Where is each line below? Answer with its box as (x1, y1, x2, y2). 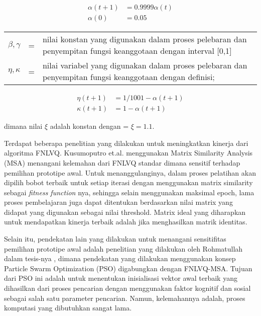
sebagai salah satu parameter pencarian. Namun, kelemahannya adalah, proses (4, 292, 245, 303)
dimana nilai (4, 121, 43, 131)
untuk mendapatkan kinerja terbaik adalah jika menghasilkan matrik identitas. (4, 216, 247, 227)
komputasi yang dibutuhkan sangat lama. (4, 302, 132, 313)
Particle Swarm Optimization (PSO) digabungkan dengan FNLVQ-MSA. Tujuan (4, 263, 252, 273)
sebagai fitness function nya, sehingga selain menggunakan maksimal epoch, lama (4, 187, 254, 197)
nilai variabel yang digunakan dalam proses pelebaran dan (42, 59, 247, 71)
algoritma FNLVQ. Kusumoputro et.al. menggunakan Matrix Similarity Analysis (4, 147, 253, 158)
